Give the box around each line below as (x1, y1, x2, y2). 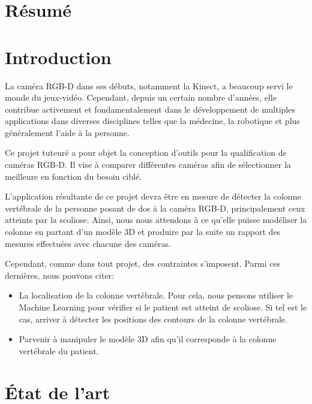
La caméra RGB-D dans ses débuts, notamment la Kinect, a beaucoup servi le (5, 79, 293, 92)
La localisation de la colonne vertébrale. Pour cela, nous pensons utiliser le (19, 289, 293, 302)
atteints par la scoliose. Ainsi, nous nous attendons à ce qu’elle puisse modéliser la (5, 213, 307, 226)
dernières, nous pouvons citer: (5, 269, 114, 281)
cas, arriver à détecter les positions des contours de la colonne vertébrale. (19, 312, 287, 325)
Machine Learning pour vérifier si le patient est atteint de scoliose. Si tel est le (19, 301, 307, 313)
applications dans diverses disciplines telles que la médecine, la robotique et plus (5, 114, 300, 127)
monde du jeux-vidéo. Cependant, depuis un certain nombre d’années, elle (5, 91, 277, 104)
